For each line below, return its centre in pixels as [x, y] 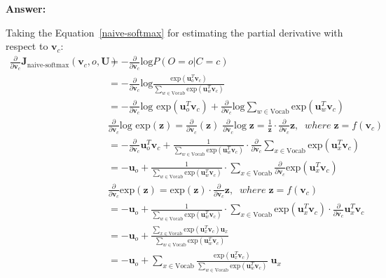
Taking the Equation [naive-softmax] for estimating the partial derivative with [174, 32]
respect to [27, 46]
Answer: [26, 8]
